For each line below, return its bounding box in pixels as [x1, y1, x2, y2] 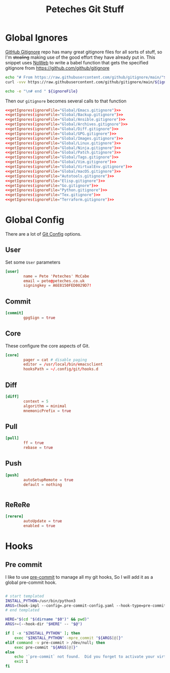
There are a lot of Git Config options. [5, 231, 82, 237]
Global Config [5, 214, 65, 226]
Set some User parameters [5, 259, 61, 265]
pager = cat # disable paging [23, 357, 87, 362]
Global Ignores [5, 32, 68, 44]
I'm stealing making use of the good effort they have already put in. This [5, 54, 156, 60]
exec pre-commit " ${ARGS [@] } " [14, 645, 78, 650]
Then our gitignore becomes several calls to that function [5, 98, 126, 104]
